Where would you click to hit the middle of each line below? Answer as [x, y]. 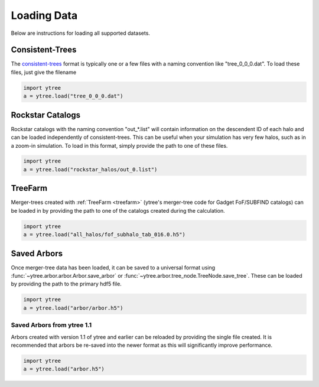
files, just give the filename [44, 72]
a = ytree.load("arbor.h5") [64, 369]
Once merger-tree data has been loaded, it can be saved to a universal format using [113, 267]
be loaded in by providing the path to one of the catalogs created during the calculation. [118, 210]
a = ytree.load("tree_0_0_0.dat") [73, 96]
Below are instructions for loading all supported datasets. [81, 33]
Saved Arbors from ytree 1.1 [51, 325]
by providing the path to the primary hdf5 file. [66, 284]
